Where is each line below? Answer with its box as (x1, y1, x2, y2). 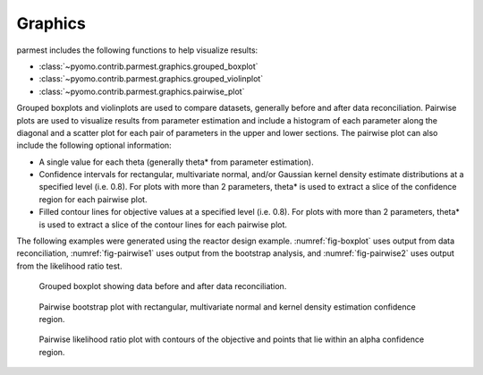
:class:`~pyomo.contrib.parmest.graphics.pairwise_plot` (38, 86, 245, 97)
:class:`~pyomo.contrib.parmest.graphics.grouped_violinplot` (38, 73, 264, 84)
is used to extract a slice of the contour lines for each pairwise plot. (38, 219, 288, 230)
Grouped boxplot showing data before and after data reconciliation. (38, 281, 287, 292)
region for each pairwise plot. (38, 193, 148, 205)
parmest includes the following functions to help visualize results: (16, 45, 258, 55)
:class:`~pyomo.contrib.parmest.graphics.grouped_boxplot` (38, 61, 258, 72)
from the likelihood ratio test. (16, 260, 123, 271)
